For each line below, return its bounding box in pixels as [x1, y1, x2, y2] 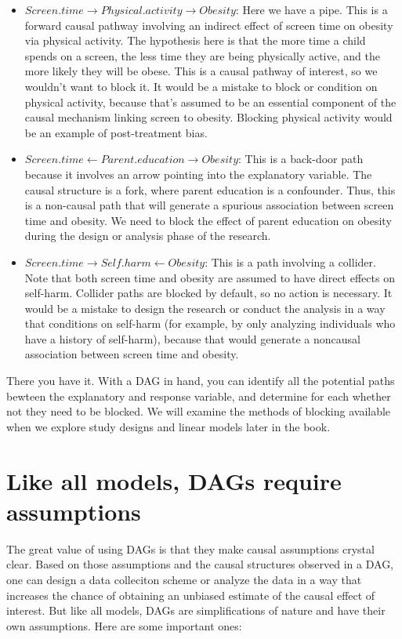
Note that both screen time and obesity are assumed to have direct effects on [24, 269, 395, 285]
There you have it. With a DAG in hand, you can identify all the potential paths [6, 372, 395, 389]
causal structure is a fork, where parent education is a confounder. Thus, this [24, 181, 396, 198]
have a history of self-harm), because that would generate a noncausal [24, 330, 360, 347]
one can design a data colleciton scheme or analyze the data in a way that [6, 571, 362, 587]
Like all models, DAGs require [6, 464, 342, 496]
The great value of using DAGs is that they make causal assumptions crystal [6, 540, 375, 557]
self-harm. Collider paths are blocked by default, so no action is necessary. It [24, 285, 393, 301]
